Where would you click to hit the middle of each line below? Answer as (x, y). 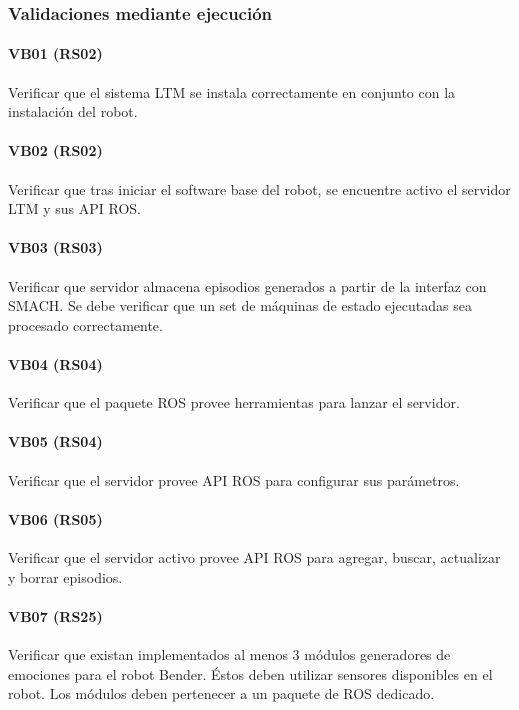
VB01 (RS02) (55, 53)
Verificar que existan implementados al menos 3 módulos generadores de (229, 653)
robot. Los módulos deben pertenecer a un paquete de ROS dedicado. (221, 693)
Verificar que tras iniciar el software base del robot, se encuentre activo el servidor (259, 188)
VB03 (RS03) (55, 247)
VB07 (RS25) (55, 615)
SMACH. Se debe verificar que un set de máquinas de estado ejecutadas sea (240, 305)
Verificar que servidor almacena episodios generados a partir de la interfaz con (247, 285)
